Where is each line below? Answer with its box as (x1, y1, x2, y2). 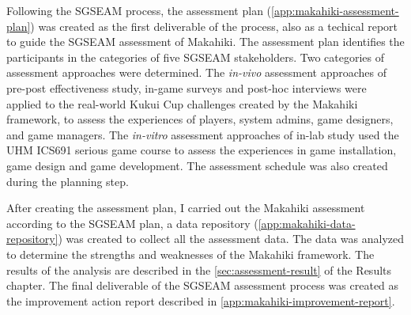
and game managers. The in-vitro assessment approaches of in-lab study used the (6, 126, 399, 142)
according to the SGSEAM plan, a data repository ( (6, 214, 258, 231)
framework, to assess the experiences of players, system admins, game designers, (6, 111, 394, 127)
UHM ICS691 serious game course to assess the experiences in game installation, (6, 142, 397, 158)
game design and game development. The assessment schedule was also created (6, 157, 388, 173)
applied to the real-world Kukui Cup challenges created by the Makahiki (6, 95, 358, 112)
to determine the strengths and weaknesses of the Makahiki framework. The (6, 245, 375, 262)
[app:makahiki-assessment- (271, 2, 399, 18)
